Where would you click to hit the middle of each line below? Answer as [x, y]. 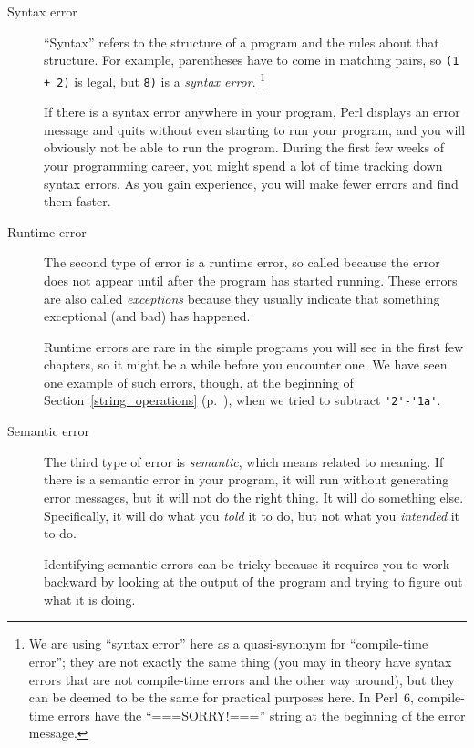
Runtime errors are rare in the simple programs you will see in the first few [254, 346]
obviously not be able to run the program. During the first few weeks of [244, 147]
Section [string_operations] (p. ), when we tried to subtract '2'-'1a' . [242, 400]
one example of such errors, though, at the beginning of [199, 382]
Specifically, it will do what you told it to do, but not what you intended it [252, 515]
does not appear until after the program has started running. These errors [251, 280]
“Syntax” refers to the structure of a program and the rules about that [242, 42]
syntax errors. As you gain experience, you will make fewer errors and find [251, 183]
